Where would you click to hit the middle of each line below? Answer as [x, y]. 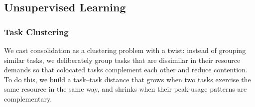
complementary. [28, 98]
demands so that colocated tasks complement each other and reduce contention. [126, 70]
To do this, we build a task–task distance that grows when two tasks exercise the [127, 79]
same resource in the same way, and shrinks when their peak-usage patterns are [126, 89]
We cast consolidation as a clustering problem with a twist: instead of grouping [125, 50]
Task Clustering [36, 31]
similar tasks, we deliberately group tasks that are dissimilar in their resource [122, 60]
